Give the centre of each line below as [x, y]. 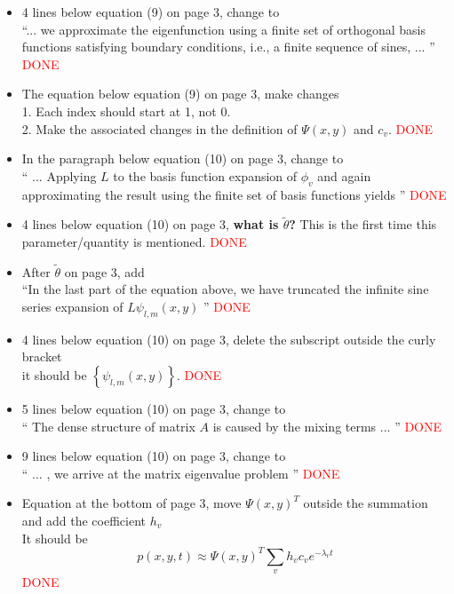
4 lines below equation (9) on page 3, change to [151, 12]
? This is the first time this [363, 224]
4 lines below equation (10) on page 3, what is [150, 224]
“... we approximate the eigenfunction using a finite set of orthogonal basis [224, 29]
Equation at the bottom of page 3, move [131, 503]
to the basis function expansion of [205, 175]
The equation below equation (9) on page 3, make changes [180, 94]
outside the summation [366, 503]
